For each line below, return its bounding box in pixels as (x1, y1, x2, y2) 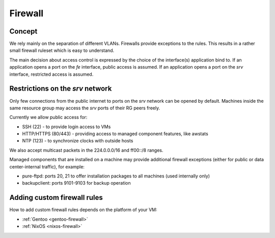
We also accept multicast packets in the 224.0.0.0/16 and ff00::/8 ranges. (9, 147, 163, 153)
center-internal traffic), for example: (9, 163, 85, 170)
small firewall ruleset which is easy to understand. (9, 47, 115, 53)
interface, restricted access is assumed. (9, 71, 94, 77)
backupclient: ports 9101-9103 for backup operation (22, 180, 131, 186)
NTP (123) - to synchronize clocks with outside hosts (22, 138, 133, 144)
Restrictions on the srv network (9, 84, 112, 93)
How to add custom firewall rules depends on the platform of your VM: (9, 206, 157, 213)
